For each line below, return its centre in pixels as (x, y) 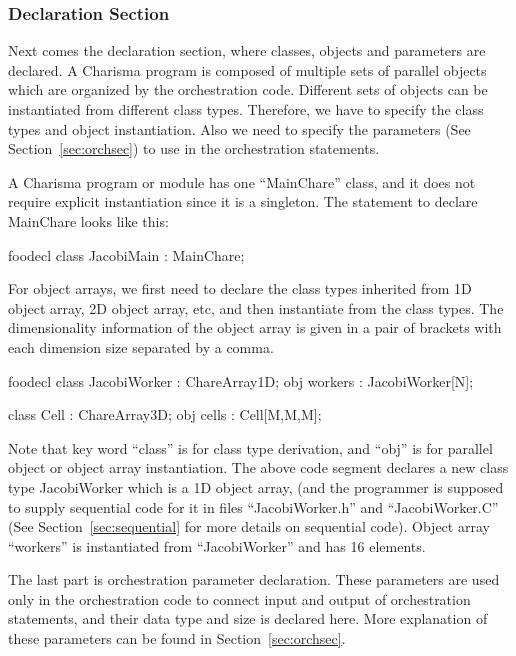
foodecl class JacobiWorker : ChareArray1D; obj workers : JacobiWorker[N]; (241, 380)
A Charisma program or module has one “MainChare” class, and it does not (242, 181)
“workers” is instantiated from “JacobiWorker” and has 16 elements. (217, 545)
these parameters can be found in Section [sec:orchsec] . (177, 638)
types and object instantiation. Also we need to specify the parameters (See (239, 128)
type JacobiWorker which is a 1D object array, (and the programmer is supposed (256, 486)
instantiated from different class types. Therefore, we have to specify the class (246, 109)
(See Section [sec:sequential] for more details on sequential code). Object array (249, 526)
